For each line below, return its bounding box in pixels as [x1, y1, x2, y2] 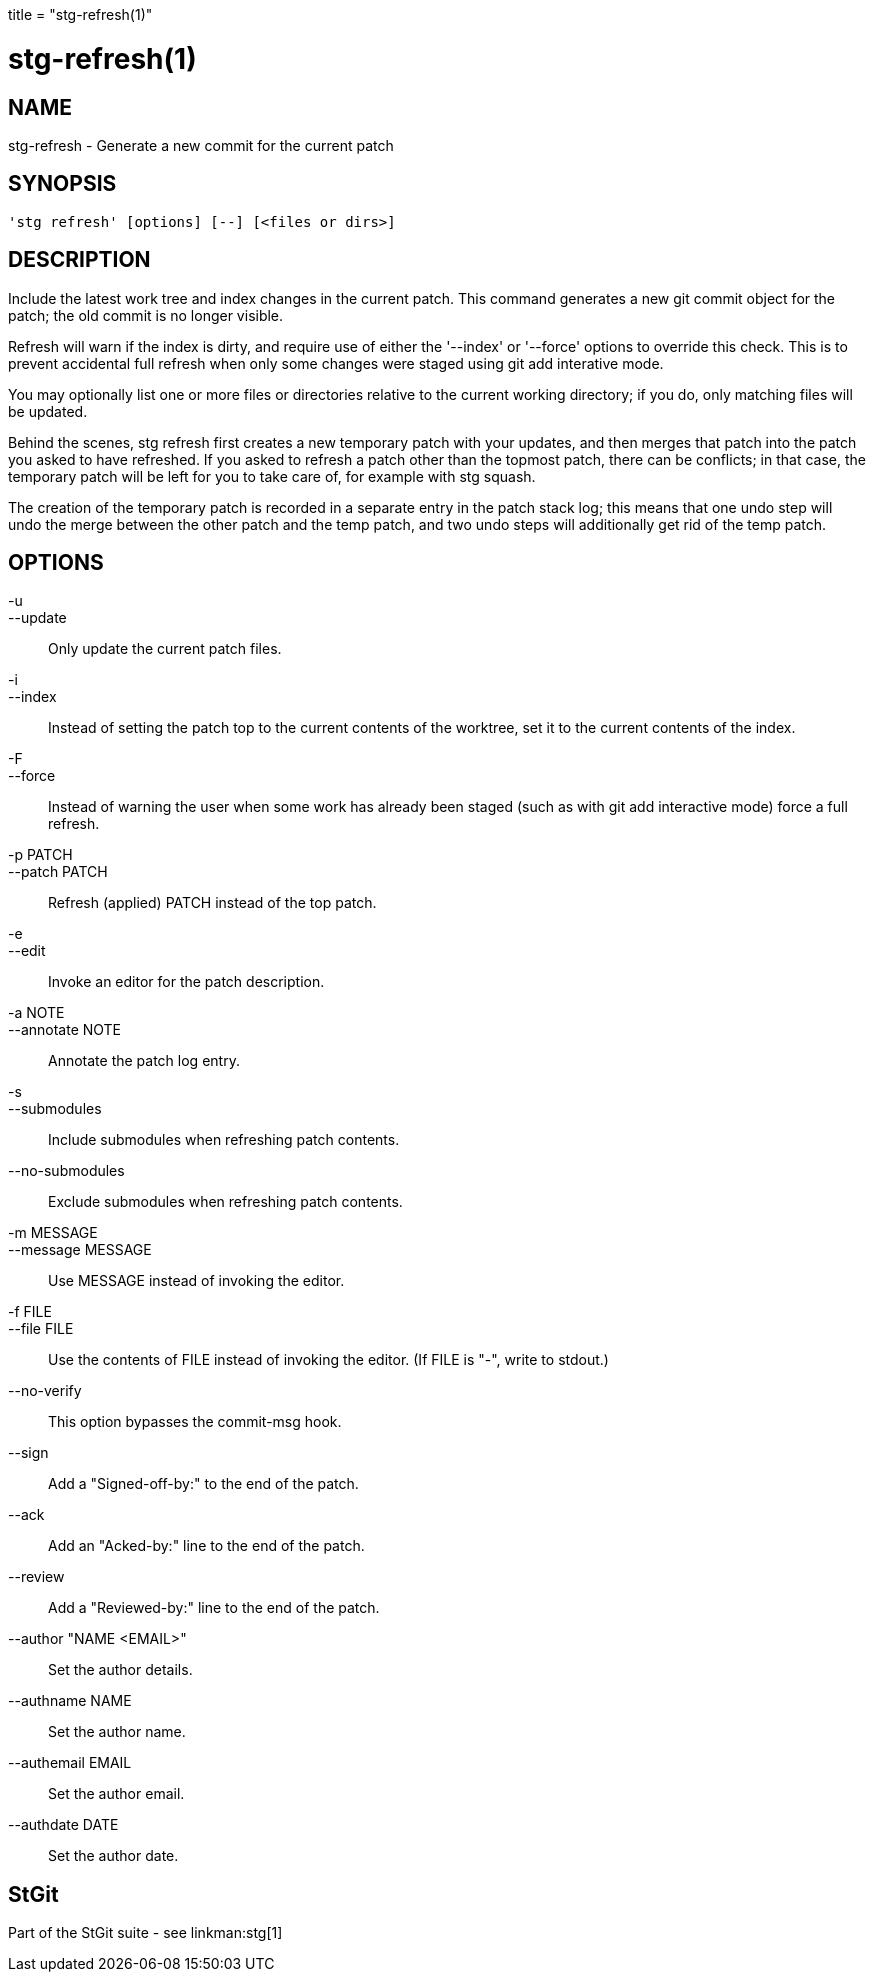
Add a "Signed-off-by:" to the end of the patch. [48, 1475, 359, 1493]
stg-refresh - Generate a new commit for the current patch [8, 136, 394, 154]
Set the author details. [48, 1661, 193, 1679]
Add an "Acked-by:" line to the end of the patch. [48, 1537, 365, 1555]
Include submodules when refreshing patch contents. [48, 1131, 400, 1149]
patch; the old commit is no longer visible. [8, 306, 284, 324]
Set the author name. [48, 1723, 186, 1741]
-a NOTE [8, 1004, 65, 1022]
